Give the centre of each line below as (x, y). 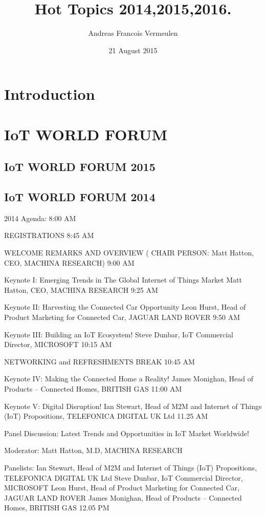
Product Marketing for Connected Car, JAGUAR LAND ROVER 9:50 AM (122, 317)
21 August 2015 (133, 50)
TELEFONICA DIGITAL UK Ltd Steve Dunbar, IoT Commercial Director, (124, 477)
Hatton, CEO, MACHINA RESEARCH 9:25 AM (81, 289)
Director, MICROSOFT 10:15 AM (58, 344)
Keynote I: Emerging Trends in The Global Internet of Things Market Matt (123, 280)
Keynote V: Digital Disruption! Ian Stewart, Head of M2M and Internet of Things (133, 406)
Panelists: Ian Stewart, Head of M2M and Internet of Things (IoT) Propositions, (131, 467)
